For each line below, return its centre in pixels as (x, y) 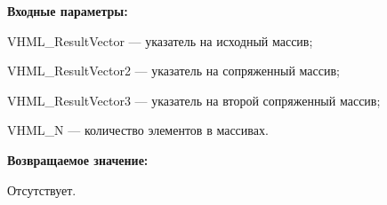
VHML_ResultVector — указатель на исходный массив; (160, 40)
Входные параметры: (68, 11)
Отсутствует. (42, 189)
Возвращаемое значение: (78, 159)
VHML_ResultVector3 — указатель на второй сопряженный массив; (194, 100)
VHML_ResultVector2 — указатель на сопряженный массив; (173, 71)
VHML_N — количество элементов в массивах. (138, 130)
